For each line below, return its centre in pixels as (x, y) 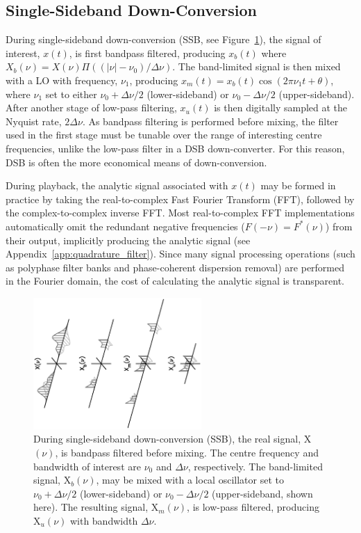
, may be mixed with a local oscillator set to (190, 480)
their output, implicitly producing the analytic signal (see (128, 240)
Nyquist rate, (34, 121)
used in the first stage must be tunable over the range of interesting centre (164, 135)
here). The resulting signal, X (96, 507)
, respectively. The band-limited (255, 466)
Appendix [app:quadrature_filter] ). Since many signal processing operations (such (180, 254)
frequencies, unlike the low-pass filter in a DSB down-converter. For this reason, (175, 148)
